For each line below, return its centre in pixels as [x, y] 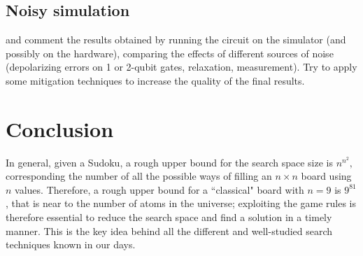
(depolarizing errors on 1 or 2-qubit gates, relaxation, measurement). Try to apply [181, 67]
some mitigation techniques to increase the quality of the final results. [155, 80]
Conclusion [60, 128]
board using [326, 176]
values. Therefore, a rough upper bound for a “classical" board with [159, 189]
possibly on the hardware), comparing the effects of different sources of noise [170, 53]
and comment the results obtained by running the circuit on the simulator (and [176, 40]
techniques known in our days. [71, 244]
